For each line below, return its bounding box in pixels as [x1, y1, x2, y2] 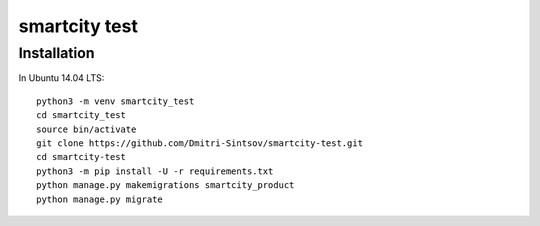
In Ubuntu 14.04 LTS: [18, 72, 105, 84]
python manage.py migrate [36, 193, 164, 205]
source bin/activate [36, 123, 137, 135]
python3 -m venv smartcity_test [36, 95, 195, 107]
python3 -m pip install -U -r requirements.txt [36, 165, 274, 177]
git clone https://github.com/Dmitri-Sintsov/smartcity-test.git [36, 137, 364, 149]
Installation [18, 44, 95, 62]
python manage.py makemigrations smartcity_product [36, 180, 295, 191]
